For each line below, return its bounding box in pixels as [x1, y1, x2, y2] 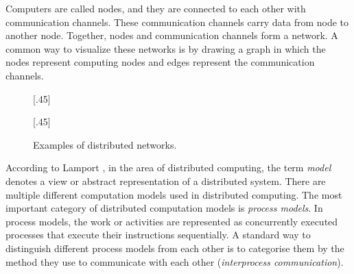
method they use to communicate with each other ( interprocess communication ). [5, 254, 344, 269]
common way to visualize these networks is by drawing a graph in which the [5, 41, 326, 55]
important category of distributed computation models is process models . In [5, 201, 323, 215]
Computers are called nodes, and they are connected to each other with [5, 1, 306, 15]
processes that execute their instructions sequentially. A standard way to [5, 227, 311, 242]
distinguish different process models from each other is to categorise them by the [5, 240, 344, 255]
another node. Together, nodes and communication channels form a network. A [5, 28, 338, 42]
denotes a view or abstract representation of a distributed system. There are [5, 173, 326, 188]
